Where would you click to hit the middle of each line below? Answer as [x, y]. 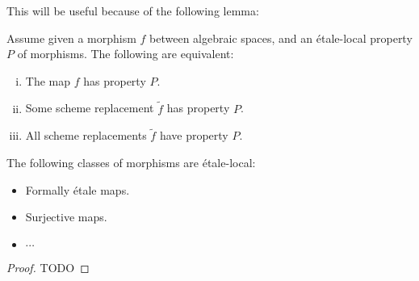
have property [194, 135]
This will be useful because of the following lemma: [133, 10]
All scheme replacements [86, 135]
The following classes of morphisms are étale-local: [131, 162]
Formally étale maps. [78, 189]
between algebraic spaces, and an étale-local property [281, 38]
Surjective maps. [66, 217]
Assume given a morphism [71, 38]
